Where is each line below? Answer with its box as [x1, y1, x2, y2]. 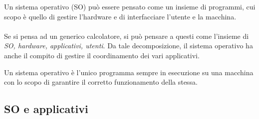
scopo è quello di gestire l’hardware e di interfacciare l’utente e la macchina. [4, 11, 237, 21]
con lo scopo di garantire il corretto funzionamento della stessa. [4, 77, 198, 87]
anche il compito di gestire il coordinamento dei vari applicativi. [4, 50, 200, 60]
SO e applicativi [4, 101, 88, 117]
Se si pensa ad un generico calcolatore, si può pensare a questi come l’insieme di [4, 30, 249, 41]
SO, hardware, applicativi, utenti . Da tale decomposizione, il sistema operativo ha [4, 40, 253, 51]
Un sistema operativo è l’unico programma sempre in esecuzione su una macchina [4, 67, 254, 77]
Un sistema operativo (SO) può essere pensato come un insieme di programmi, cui [4, 1, 256, 11]
